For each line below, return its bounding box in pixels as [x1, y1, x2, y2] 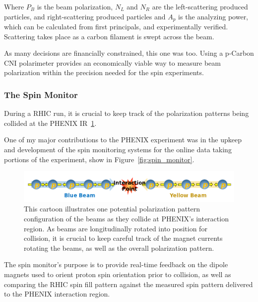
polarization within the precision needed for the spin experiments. [4, 67, 204, 78]
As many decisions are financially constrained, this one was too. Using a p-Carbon [4, 48, 254, 58]
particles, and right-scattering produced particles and [4, 11, 166, 21]
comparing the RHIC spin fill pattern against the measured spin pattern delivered [4, 279, 253, 289]
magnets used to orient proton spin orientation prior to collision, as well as [4, 269, 231, 280]
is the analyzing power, [178, 11, 249, 21]
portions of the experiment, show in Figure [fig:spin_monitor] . [4, 154, 194, 164]
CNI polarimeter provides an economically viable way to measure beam [4, 57, 221, 68]
